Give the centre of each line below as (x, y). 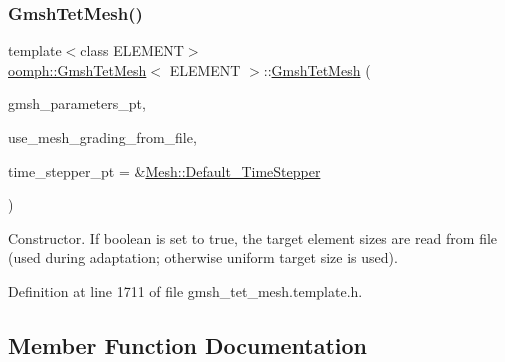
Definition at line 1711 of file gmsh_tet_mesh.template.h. (185, 290)
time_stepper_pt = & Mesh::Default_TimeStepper (164, 170)
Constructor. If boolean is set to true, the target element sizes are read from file (253, 237)
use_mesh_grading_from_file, (102, 137)
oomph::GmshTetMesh (77, 69)
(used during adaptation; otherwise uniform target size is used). (203, 257)
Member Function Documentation (188, 344)
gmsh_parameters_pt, (77, 103)
